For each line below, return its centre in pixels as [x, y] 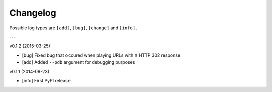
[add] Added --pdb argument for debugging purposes [79, 62]
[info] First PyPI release [46, 80]
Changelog [33, 13]
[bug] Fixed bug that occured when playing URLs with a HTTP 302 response [101, 55]
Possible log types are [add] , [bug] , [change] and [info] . [73, 28]
